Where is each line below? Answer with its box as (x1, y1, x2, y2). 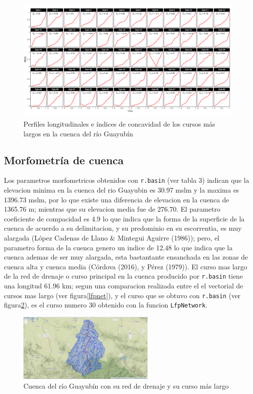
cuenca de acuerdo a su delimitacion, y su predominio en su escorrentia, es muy (4, 223, 242, 233)
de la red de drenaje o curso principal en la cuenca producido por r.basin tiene (4, 271, 243, 281)
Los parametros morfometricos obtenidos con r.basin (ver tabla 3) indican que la (4, 175, 249, 185)
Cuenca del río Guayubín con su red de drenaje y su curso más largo (23, 380, 229, 391)
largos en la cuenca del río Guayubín (23, 128, 133, 138)
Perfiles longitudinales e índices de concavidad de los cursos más (23, 119, 215, 129)
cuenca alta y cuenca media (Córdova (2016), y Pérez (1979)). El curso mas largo (4, 261, 248, 271)
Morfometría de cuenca (4, 152, 124, 167)
